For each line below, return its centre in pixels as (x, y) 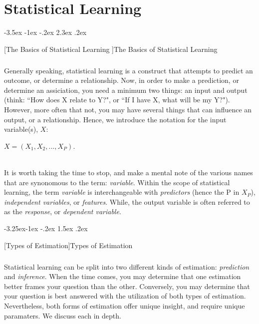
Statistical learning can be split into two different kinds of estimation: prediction (127, 266)
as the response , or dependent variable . (63, 211)
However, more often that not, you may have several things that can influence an (128, 110)
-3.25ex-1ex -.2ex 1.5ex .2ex (46, 228)
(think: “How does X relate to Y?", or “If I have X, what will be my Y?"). (117, 100)
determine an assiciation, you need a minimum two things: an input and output (126, 90)
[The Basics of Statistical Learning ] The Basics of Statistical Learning (111, 49)
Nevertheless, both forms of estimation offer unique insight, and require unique (125, 305)
